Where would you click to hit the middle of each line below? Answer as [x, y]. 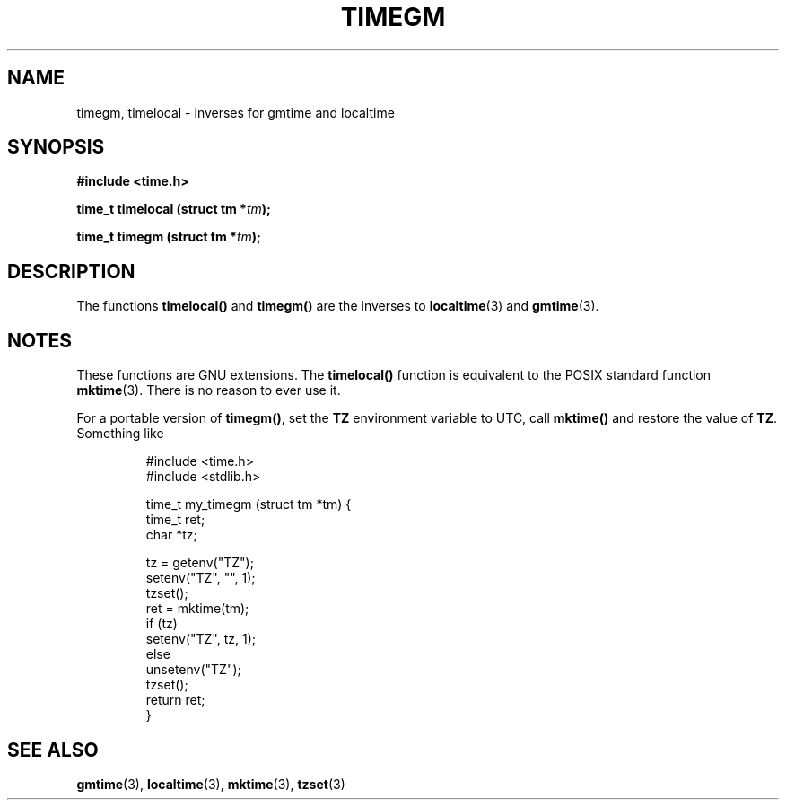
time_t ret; [175, 520]
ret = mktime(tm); [197, 609]
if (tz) [162, 624]
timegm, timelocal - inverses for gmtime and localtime [236, 112]
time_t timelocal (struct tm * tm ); [174, 209]
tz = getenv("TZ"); [200, 563]
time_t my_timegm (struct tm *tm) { [249, 504]
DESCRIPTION [71, 271]
